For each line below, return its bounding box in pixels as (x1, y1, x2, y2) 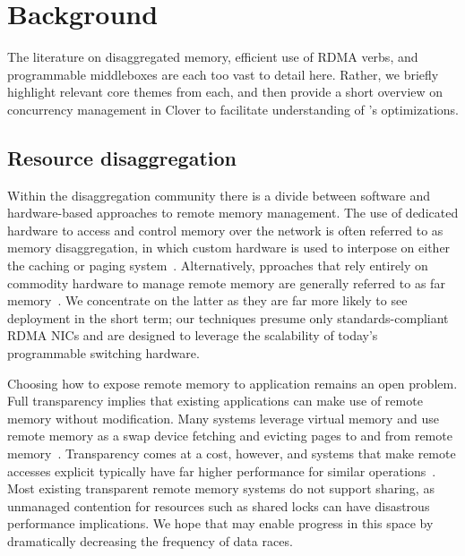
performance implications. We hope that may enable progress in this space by (7, 514, 434, 533)
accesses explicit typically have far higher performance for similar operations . (7, 461, 436, 480)
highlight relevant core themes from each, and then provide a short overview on (7, 82, 443, 101)
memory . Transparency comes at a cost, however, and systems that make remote (7, 444, 456, 463)
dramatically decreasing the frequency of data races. (7, 531, 293, 550)
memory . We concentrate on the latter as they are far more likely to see (7, 291, 408, 310)
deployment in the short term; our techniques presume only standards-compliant (7, 308, 449, 327)
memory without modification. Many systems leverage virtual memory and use (7, 408, 439, 427)
